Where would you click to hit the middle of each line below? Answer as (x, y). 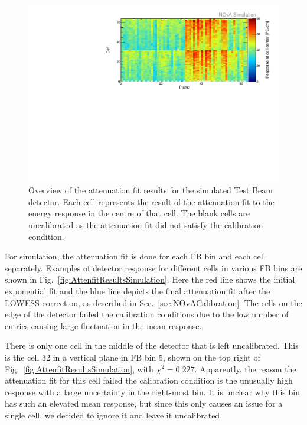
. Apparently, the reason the (245, 369)
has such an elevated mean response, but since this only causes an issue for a (144, 403)
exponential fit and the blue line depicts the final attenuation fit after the (138, 291)
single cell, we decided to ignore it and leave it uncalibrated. (114, 415)
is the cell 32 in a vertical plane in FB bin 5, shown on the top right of (133, 357)
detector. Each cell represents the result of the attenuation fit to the (151, 201)
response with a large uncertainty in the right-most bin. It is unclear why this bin (152, 392)
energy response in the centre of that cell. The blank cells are (139, 213)
